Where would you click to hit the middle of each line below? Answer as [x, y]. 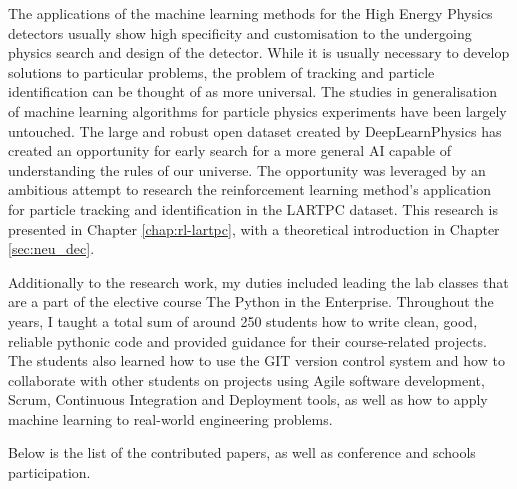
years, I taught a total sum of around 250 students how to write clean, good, [243, 320]
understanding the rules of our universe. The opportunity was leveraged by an [247, 169]
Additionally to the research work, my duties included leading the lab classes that [258, 281]
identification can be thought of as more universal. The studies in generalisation [252, 91]
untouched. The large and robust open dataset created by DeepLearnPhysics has [255, 130]
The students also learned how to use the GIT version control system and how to [256, 360]
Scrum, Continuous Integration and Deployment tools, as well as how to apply [248, 399]
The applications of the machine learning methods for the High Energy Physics [250, 13]
